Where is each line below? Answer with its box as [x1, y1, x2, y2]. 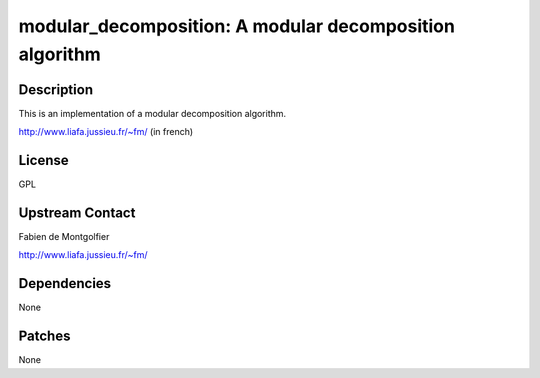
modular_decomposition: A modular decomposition [18, 15, 455, 37]
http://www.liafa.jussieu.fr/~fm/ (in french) [18, 126, 194, 138]
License [18, 152, 69, 169]
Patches [18, 328, 71, 345]
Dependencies [18, 275, 112, 292]
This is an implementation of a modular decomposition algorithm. [18, 107, 287, 119]
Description [18, 81, 94, 98]
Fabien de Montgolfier [18, 231, 110, 243]
